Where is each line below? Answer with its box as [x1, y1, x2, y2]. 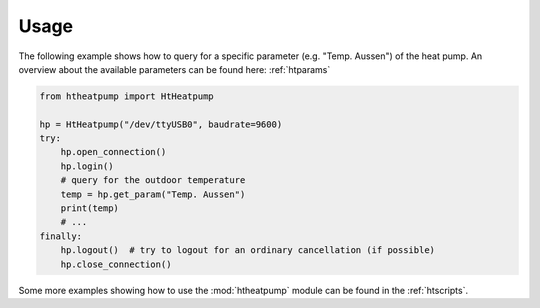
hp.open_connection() [60, 146, 167, 158]
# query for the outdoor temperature [60, 175, 246, 186]
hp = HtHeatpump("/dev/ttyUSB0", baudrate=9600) [39, 118, 283, 130]
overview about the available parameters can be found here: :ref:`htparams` [18, 63, 331, 75]
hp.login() [60, 160, 114, 172]
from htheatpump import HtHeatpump [39, 90, 214, 102]
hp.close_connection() [60, 258, 172, 270]
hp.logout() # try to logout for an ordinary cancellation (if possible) [60, 245, 435, 256]
